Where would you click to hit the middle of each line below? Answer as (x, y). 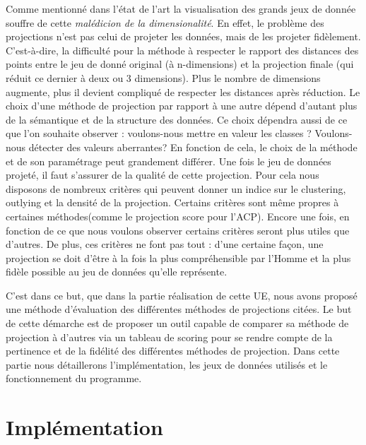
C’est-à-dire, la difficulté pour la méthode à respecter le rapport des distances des (182, 50)
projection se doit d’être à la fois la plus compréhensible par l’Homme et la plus (178, 257)
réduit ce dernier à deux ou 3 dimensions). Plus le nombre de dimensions (163, 77)
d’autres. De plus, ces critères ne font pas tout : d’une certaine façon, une (165, 244)
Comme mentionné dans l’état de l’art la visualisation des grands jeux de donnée (181, 8)
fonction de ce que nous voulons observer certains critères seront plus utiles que (178, 230)
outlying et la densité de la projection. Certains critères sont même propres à (172, 202)
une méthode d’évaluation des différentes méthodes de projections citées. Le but (179, 309)
